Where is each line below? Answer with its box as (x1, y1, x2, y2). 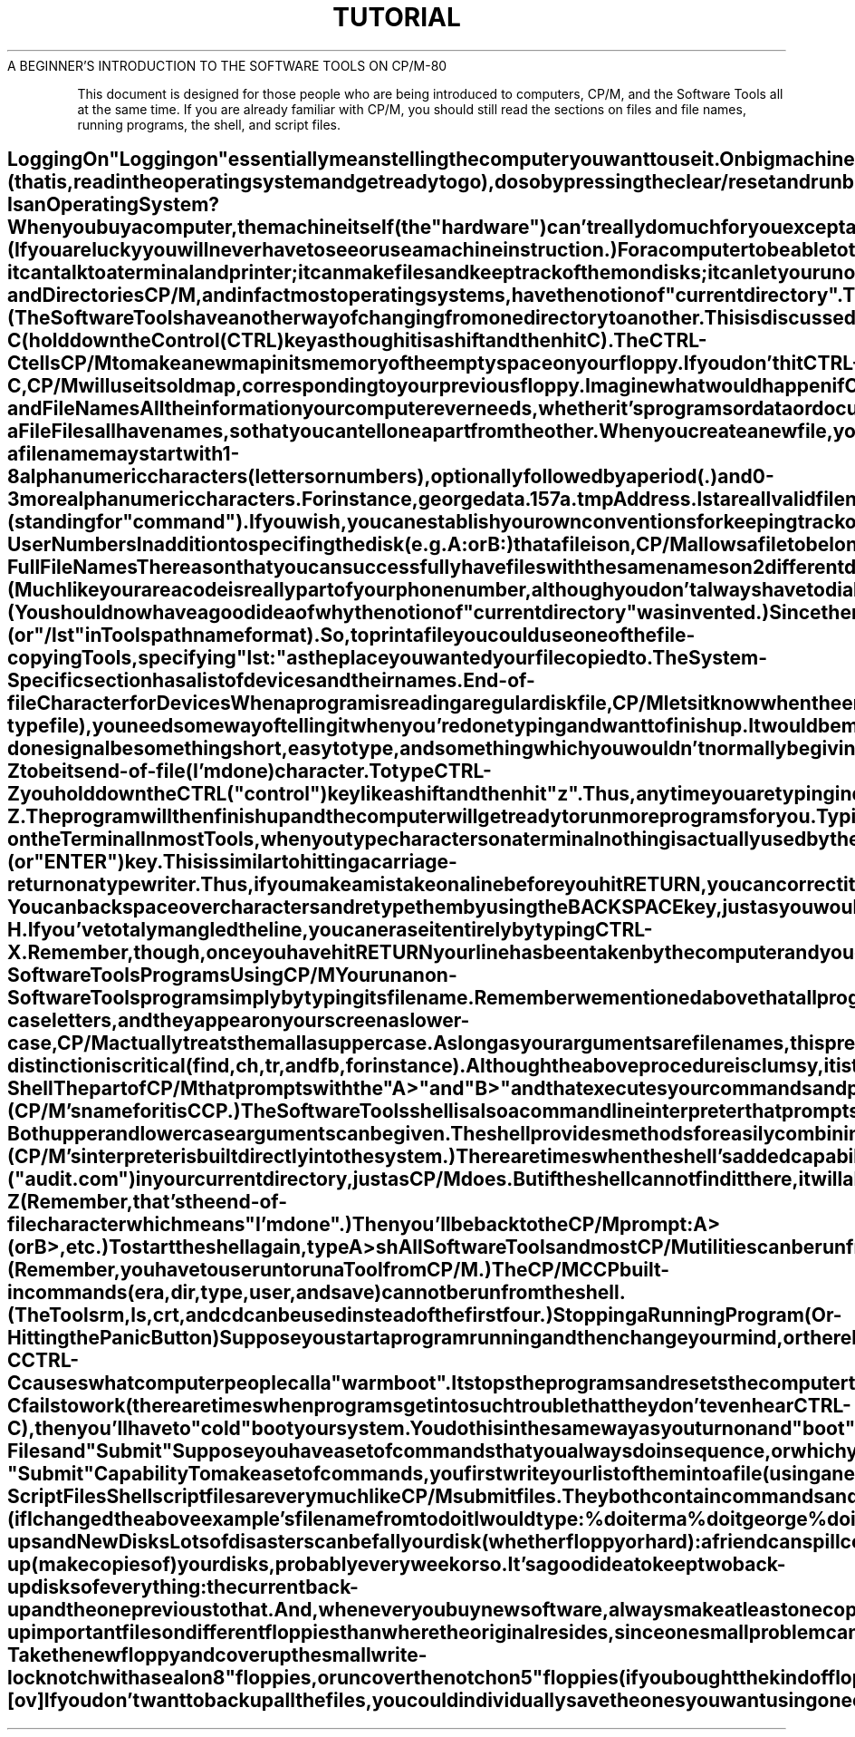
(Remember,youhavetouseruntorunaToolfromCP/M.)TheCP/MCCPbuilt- (7, 1258, 670, 1282)
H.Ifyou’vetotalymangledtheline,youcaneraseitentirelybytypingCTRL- (7, 918, 653, 942)
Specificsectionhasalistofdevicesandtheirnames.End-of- (7, 669, 535, 693)
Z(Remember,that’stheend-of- (7, 1190, 288, 1214)
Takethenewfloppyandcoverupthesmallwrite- (7, 1644, 427, 1667)
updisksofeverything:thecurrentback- (7, 1576, 359, 1599)
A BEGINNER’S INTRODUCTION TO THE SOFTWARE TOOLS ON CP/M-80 (7, 57, 447, 73)
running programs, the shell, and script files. (77, 116, 341, 132)
